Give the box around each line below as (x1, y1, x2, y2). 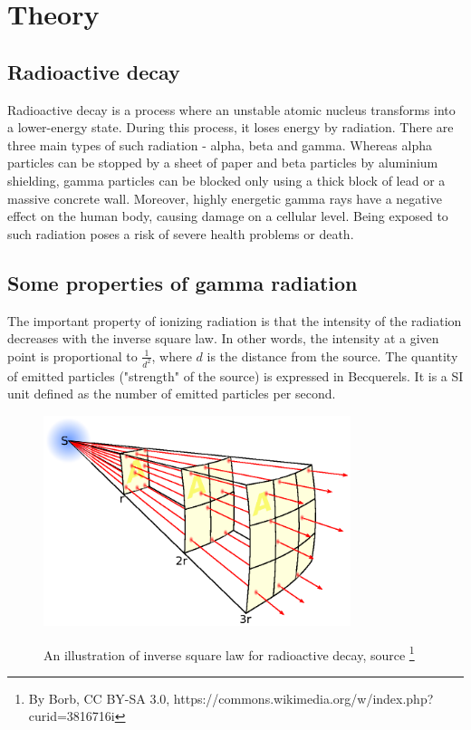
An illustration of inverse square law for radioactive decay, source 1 (43, 642, 415, 664)
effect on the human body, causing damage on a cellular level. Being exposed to (7, 207, 448, 226)
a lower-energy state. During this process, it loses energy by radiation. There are (7, 118, 454, 137)
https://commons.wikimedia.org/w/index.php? (173, 688, 434, 707)
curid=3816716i (28, 706, 115, 725)
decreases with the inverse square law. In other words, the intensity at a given (7, 329, 439, 348)
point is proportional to (7, 346, 138, 365)
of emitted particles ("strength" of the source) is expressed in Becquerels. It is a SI (7, 366, 464, 385)
